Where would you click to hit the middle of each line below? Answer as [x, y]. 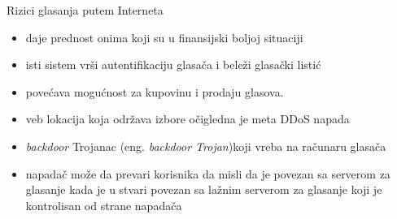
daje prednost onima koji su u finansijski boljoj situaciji [164, 37]
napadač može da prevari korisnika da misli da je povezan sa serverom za [208, 173]
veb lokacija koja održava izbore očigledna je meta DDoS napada [188, 119]
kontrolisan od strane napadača [104, 205]
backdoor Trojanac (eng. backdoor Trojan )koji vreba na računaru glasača [206, 146]
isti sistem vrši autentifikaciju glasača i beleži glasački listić [173, 64]
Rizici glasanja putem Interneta [85, 10]
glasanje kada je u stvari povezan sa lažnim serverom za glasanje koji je [204, 189]
